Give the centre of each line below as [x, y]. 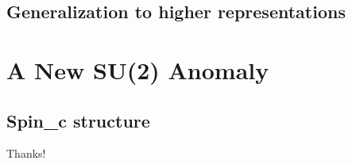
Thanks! [26, 153]
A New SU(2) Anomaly [138, 69]
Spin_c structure [78, 120]
